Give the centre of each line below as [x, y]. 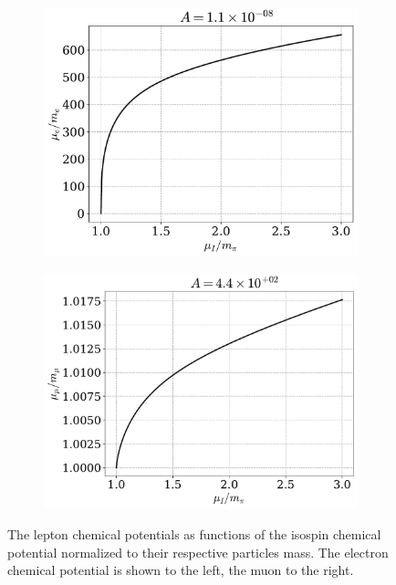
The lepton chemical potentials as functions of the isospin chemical [194, 533]
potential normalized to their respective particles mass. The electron [198, 552]
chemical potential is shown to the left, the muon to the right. [181, 570]
